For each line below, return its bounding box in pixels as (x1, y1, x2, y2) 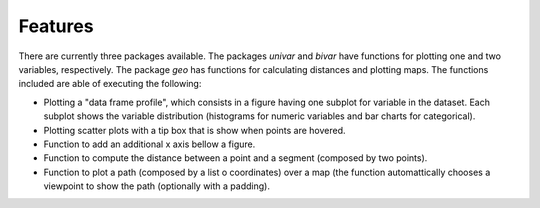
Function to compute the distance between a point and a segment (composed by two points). (43, 152, 428, 164)
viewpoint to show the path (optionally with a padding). (43, 180, 270, 192)
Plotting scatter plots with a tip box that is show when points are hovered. (43, 124, 346, 136)
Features (18, 15, 94, 37)
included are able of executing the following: (18, 78, 202, 90)
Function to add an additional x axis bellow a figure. (43, 138, 256, 150)
